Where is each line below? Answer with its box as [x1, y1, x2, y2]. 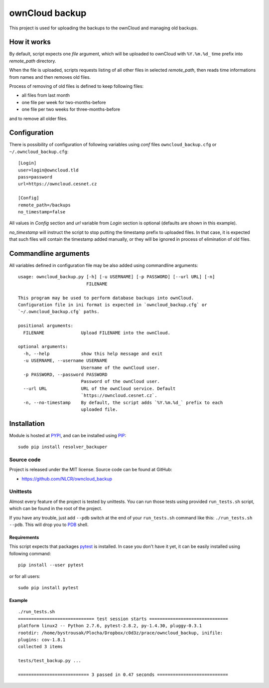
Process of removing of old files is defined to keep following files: [9, 83, 144, 89]
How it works [9, 38, 51, 46]
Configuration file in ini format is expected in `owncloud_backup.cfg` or [18, 302, 207, 308]
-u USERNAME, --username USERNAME [23, 358, 108, 363]
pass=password [18, 174, 52, 180]
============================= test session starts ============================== [18, 616, 229, 622]
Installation [9, 419, 45, 428]
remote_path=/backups [18, 202, 71, 208]
